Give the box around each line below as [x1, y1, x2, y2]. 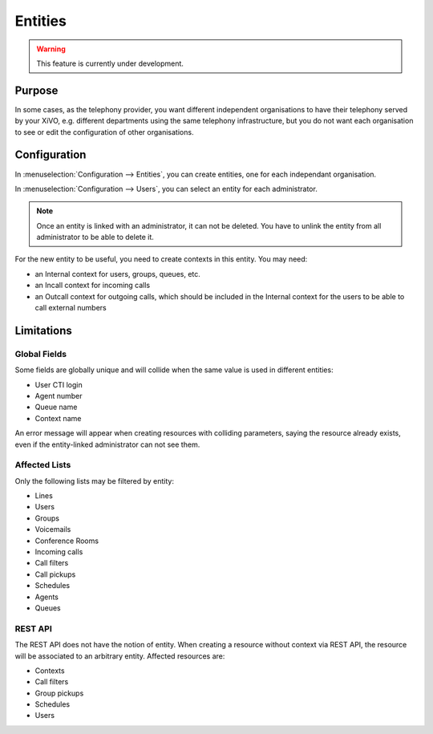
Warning [36, 44, 66, 54]
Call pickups [34, 570, 76, 579]
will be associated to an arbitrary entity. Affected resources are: [14, 651, 225, 661]
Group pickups [34, 688, 84, 698]
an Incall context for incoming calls [34, 281, 151, 290]
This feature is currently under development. [36, 59, 184, 68]
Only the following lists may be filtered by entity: [14, 476, 175, 485]
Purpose [14, 83, 59, 97]
